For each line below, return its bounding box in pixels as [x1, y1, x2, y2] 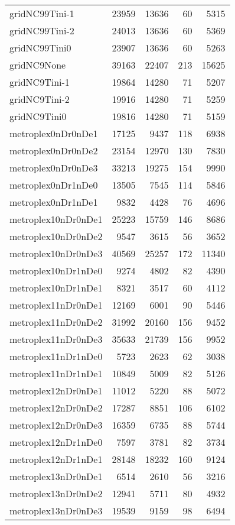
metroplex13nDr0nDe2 [9, 487, 103, 500]
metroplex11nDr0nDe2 [9, 315, 103, 329]
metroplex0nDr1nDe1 [9, 195, 98, 209]
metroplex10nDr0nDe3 [9, 247, 103, 260]
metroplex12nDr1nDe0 [9, 435, 103, 449]
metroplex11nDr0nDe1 [9, 298, 103, 312]
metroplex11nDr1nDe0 [9, 349, 103, 363]
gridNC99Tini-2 [9, 24, 74, 37]
